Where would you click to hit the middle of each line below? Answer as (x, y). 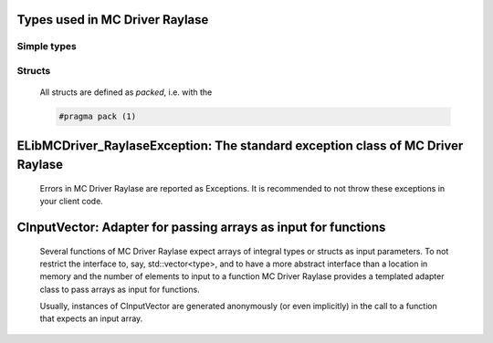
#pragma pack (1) (98, 117)
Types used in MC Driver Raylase (113, 20)
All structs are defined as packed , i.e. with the (126, 92)
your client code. (72, 202)
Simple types (47, 47)
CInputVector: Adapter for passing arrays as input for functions (201, 227)
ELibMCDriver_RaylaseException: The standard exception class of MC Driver (240, 146)
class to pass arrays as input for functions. (120, 289)
